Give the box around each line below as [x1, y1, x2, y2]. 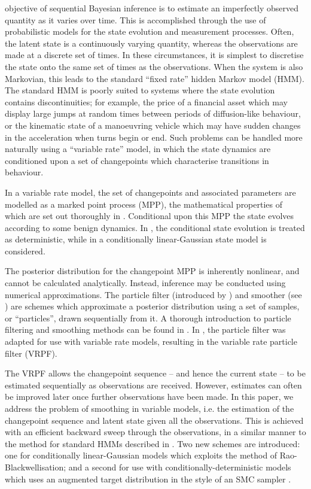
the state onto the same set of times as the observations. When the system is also [5, 60, 303, 72]
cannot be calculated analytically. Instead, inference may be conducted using [5, 277, 286, 289]
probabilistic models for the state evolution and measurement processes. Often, [5, 25, 294, 38]
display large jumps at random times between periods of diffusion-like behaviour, [5, 107, 301, 120]
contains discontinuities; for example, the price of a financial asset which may [5, 95, 288, 108]
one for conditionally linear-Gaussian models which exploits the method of [5, 449, 278, 461]
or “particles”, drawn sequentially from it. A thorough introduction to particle [5, 311, 291, 324]
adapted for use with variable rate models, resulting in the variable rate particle [5, 335, 297, 348]
